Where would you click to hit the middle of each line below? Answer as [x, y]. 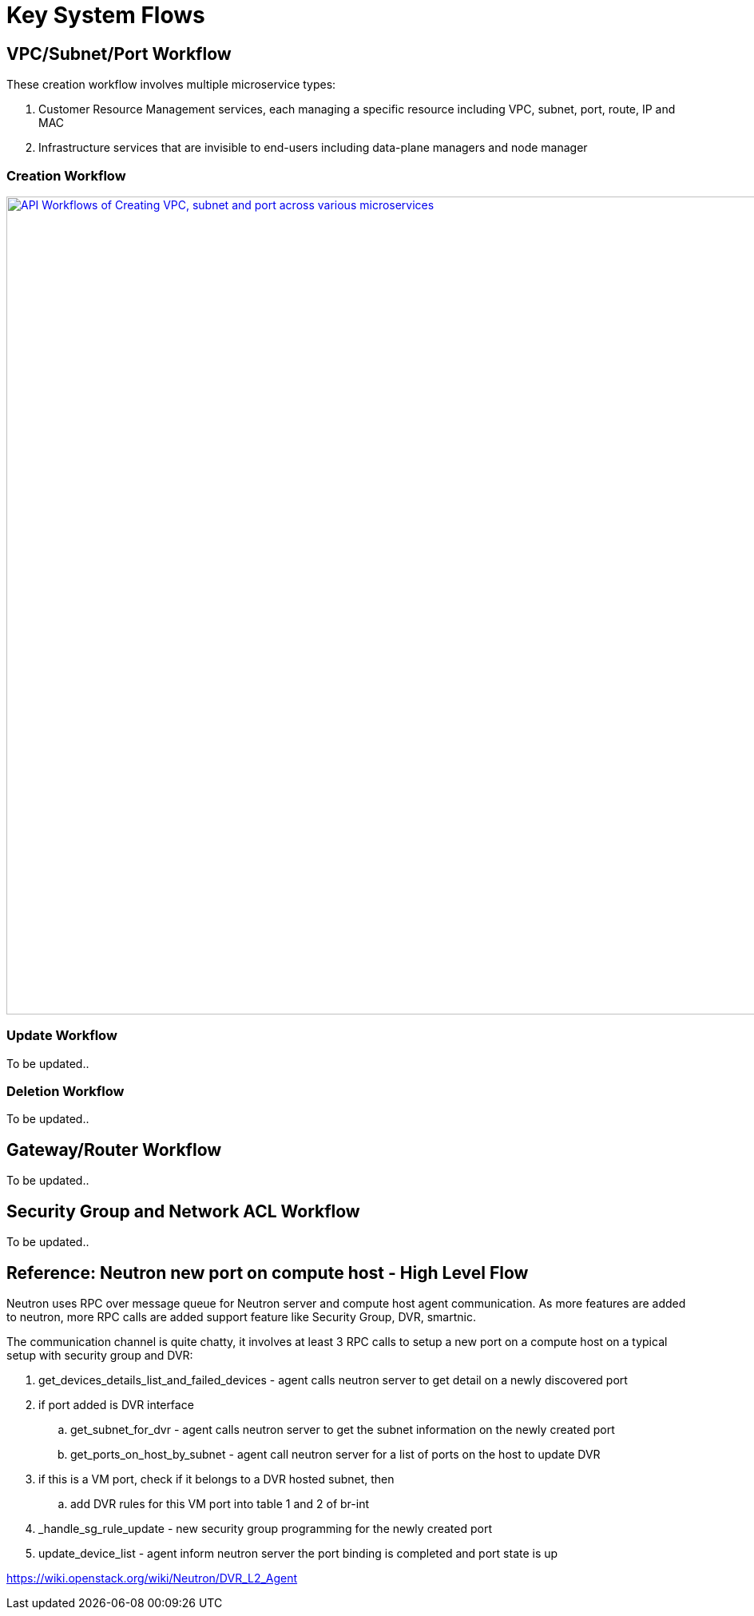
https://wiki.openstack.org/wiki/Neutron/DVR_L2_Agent [152, 1578]
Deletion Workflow [65, 1092]
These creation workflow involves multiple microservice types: [171, 85]
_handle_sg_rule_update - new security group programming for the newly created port [265, 1528]
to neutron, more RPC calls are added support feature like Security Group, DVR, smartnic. [241, 1316]
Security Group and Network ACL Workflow [183, 1211]
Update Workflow [62, 1036]
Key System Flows [106, 15]
